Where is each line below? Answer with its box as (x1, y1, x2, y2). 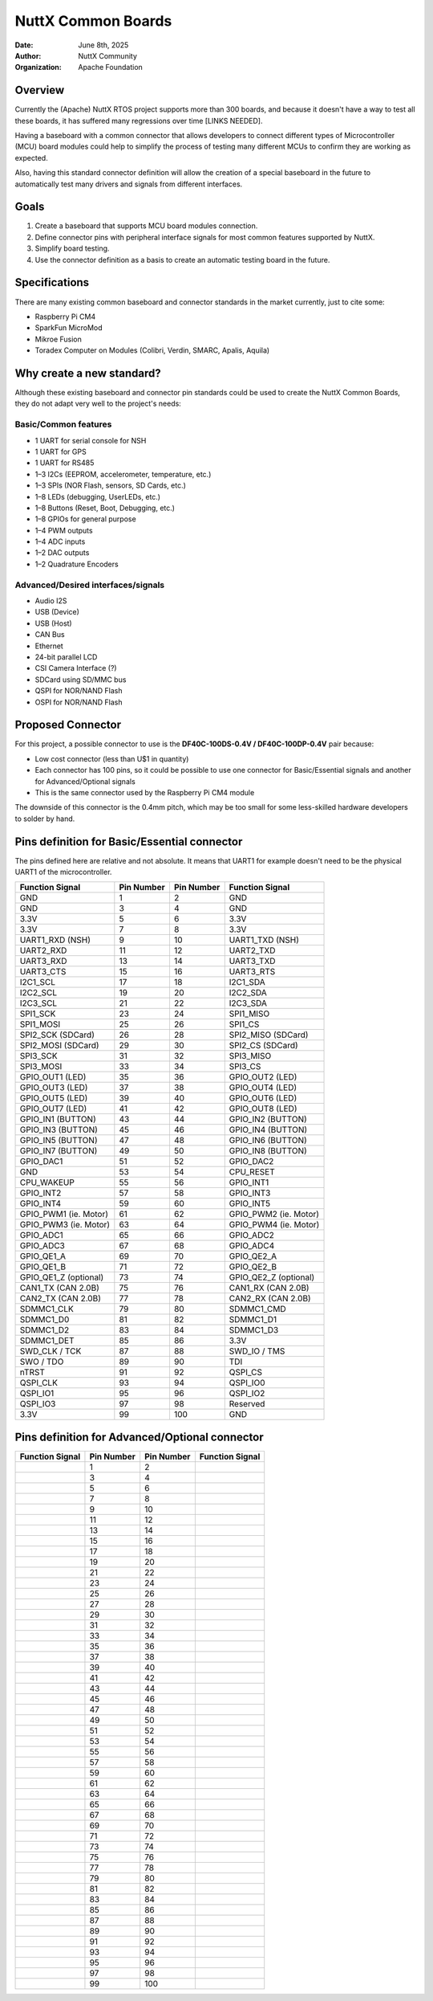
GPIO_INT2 (19, 1187, 62, 1199)
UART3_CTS (19, 966, 67, 978)
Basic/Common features (14, 419, 112, 430)
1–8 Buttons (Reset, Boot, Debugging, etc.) (34, 503, 176, 513)
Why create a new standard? (14, 366, 161, 380)
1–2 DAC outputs (34, 548, 90, 557)
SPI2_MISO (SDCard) (229, 1029, 309, 1040)
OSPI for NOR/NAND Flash (34, 697, 123, 707)
